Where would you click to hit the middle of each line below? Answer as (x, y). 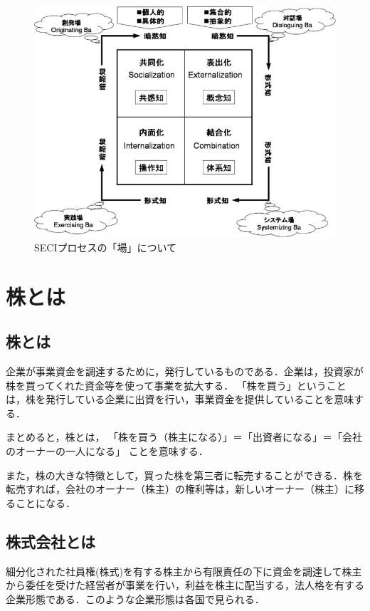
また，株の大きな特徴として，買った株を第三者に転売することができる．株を (185, 475)
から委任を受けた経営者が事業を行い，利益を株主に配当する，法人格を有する (185, 585)
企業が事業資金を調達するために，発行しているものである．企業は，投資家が (185, 371)
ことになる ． (45, 502)
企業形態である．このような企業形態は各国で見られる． (135, 599)
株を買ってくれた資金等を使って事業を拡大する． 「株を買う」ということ (176, 385)
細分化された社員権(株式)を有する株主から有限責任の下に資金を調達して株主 (184, 571)
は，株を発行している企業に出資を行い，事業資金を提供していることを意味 (180, 399)
